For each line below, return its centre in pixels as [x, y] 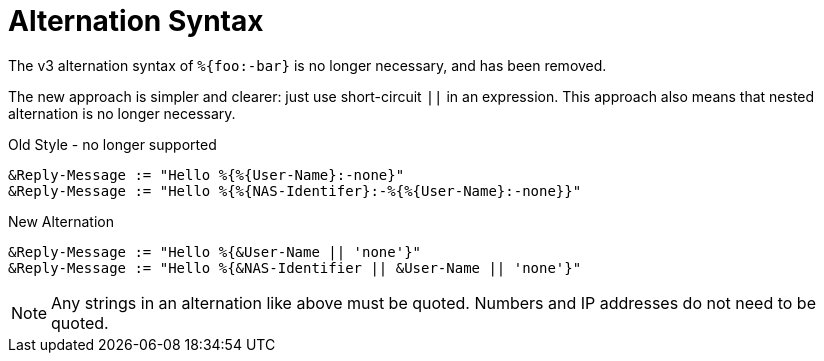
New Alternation [61, 221]
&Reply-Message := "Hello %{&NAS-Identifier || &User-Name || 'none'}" [295, 267]
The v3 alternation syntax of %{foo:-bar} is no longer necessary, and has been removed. [307, 65]
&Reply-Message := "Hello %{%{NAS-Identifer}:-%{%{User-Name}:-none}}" [295, 190]
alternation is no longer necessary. [122, 113]
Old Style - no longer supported [112, 144]
